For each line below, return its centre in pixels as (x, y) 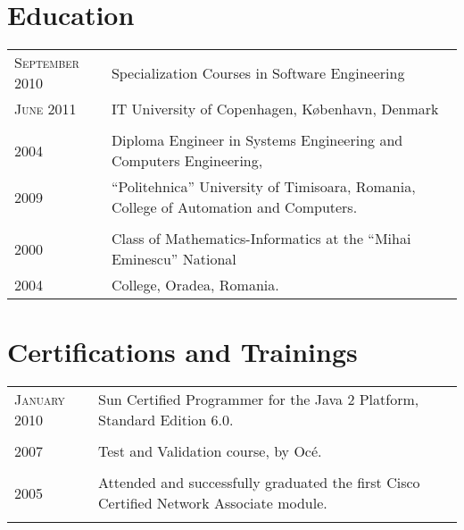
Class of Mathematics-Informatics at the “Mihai (261, 239)
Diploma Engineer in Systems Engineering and (257, 140)
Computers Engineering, (187, 161)
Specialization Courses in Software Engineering (258, 72)
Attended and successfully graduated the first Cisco (259, 483)
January (40, 400)
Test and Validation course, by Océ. (210, 451)
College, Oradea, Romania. (195, 285)
